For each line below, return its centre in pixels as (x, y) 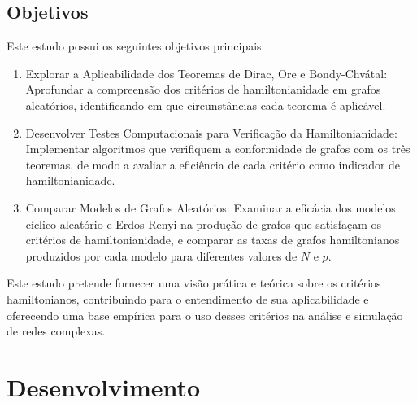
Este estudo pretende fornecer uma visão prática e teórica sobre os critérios (194, 283)
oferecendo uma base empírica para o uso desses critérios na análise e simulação (205, 315)
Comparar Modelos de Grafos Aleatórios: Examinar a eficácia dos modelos (211, 207)
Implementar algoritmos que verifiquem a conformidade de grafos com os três (218, 149)
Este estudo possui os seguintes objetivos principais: (136, 46)
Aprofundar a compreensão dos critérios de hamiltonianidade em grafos (203, 89)
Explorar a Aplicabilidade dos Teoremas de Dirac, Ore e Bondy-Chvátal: (206, 73)
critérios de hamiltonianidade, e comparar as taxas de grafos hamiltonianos (213, 240)
